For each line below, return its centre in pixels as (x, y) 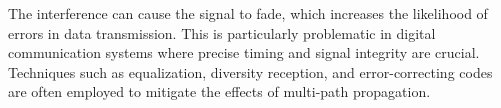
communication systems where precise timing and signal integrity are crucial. (244, 52)
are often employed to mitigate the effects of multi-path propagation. (219, 91)
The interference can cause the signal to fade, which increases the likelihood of (248, 13)
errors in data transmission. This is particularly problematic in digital (222, 32)
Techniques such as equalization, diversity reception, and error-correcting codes (250, 71)
